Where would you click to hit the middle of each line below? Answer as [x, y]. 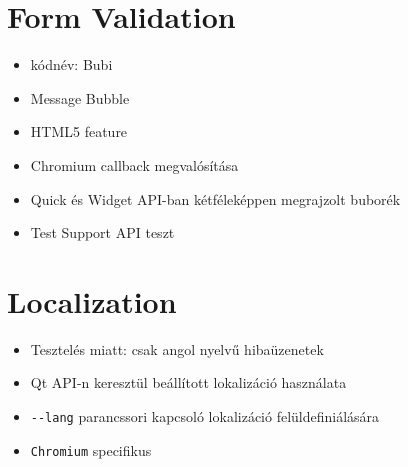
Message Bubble [80, 97]
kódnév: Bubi [71, 64]
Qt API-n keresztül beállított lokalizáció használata [188, 382]
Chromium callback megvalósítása [134, 164]
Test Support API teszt [102, 232]
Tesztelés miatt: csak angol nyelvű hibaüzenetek [177, 348]
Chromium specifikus [91, 449]
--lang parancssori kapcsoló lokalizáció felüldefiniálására [205, 416]
